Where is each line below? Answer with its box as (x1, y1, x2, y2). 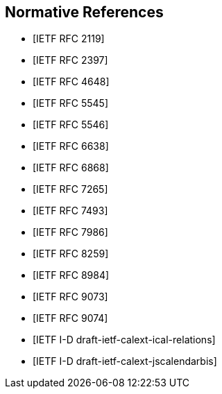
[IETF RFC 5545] (33, 97, 109, 110)
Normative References (5, 3, 164, 21)
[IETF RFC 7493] (33, 205, 108, 217)
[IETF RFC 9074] (33, 312, 108, 325)
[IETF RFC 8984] (33, 269, 110, 282)
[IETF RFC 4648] (33, 76, 110, 88)
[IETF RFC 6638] (33, 140, 109, 153)
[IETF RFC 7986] (33, 226, 108, 239)
